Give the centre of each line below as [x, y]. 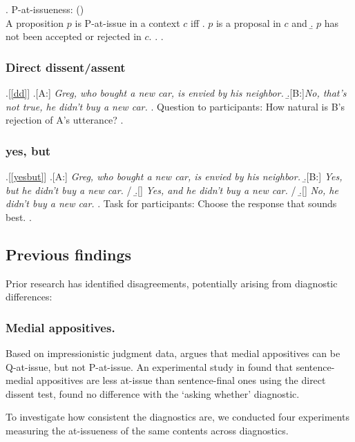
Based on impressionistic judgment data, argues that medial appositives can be [173, 353]
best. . [19, 217]
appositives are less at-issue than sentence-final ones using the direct [181, 380]
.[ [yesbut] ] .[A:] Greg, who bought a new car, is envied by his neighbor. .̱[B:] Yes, [174, 176]
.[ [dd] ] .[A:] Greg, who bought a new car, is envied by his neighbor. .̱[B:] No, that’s [176, 93]
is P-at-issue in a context [127, 22]
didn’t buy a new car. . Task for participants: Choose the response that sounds [171, 203]
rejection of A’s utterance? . [65, 120]
